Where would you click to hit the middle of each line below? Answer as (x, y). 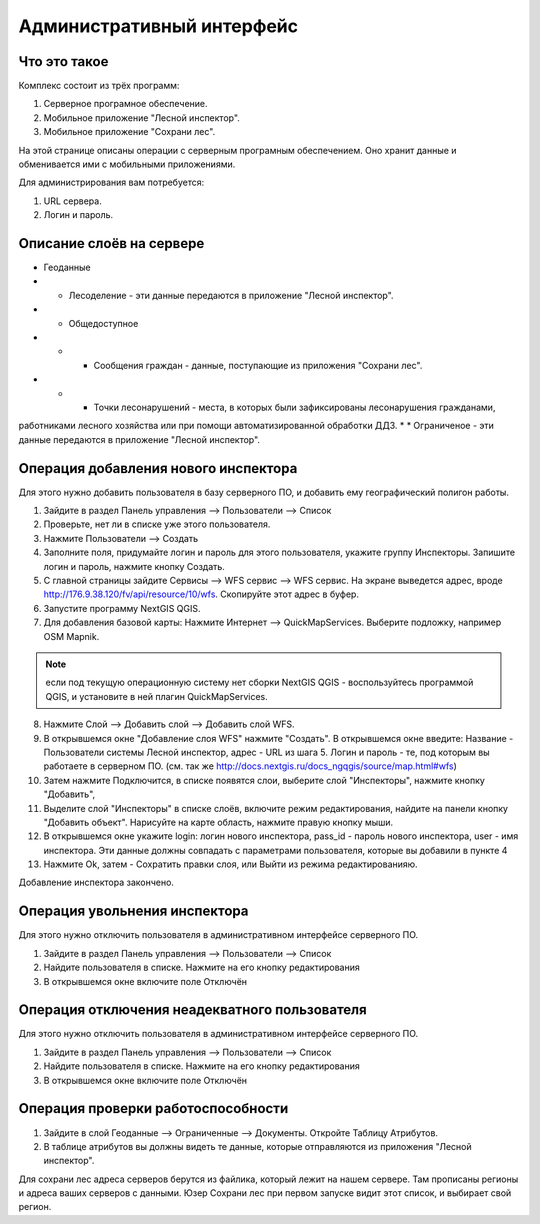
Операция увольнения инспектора (133, 911)
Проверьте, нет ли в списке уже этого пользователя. (157, 524)
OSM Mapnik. (71, 636)
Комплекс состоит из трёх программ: (99, 86)
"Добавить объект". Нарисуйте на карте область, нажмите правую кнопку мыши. (218, 822)
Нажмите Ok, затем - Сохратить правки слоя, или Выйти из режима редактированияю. (231, 864)
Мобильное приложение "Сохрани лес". (129, 132)
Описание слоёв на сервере (111, 243)
